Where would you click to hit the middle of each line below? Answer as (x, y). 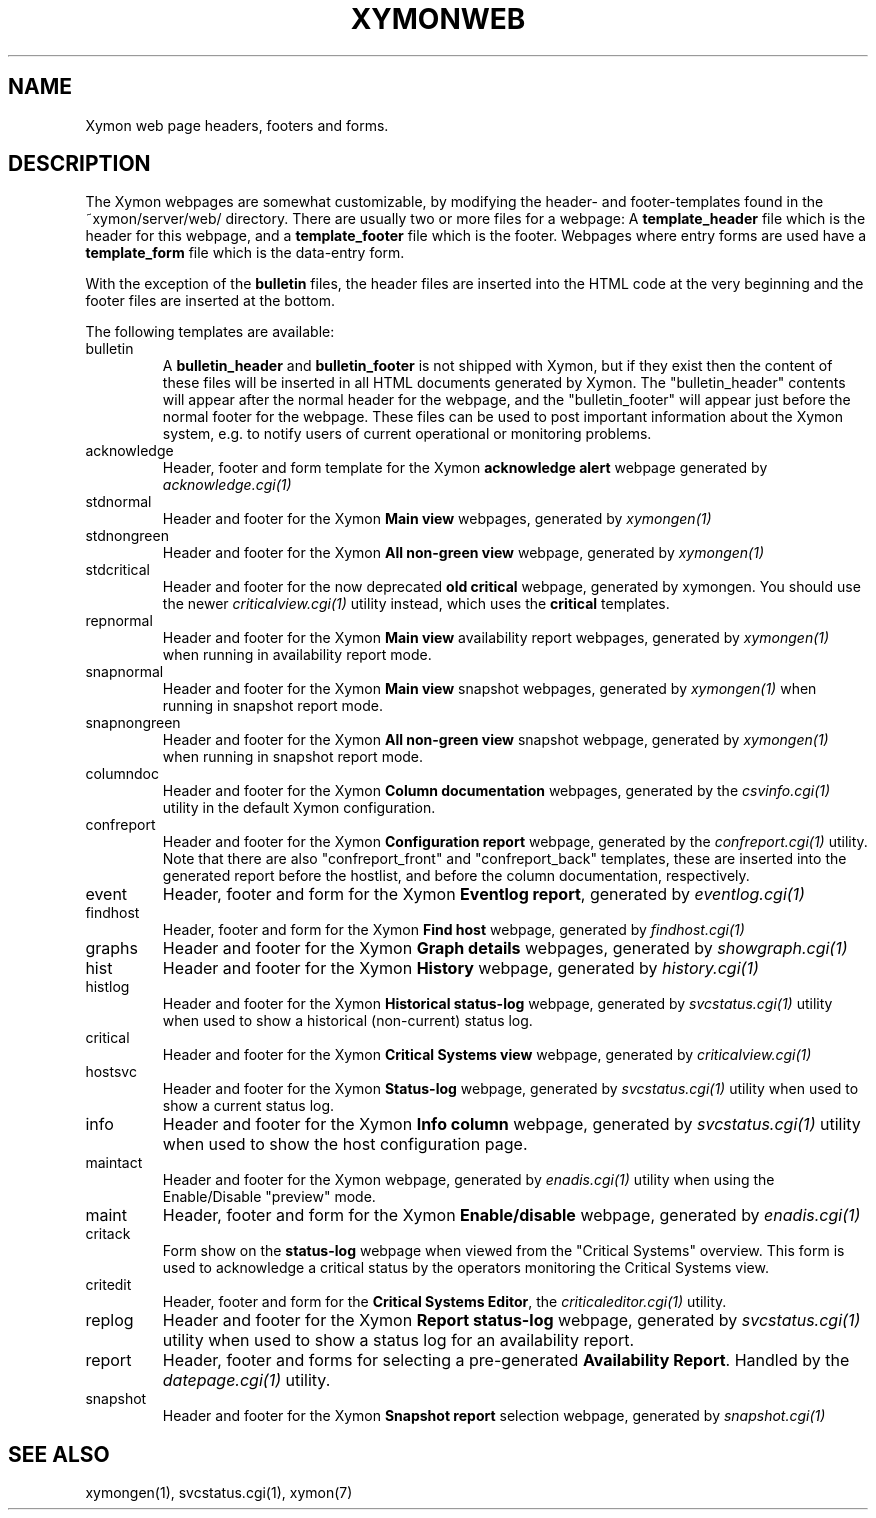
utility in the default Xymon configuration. (299, 808)
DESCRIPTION (79, 164)
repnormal (119, 621)
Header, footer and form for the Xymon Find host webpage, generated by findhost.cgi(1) (453, 930)
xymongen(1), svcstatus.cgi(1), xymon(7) (219, 1493)
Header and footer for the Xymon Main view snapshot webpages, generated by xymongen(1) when (489, 689)
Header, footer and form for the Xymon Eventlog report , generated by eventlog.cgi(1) (483, 894)
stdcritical (117, 570)
